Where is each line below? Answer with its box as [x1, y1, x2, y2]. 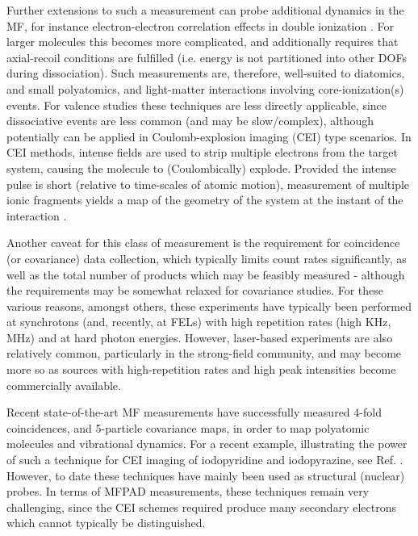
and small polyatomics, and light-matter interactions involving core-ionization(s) [6, 80, 404, 97]
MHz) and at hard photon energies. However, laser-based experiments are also [6, 329, 393, 345]
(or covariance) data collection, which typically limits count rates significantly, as [6, 249, 407, 266]
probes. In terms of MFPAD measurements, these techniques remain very [6, 483, 370, 500]
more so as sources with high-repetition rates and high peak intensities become [6, 361, 396, 378]
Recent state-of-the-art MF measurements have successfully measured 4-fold [6, 404, 382, 421]
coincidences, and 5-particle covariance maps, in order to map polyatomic [6, 419, 370, 436]
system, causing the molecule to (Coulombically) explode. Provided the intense [6, 159, 396, 176]
